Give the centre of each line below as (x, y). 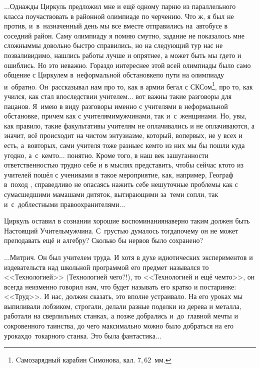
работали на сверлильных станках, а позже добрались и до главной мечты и (121, 316)
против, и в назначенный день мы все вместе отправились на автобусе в (116, 26)
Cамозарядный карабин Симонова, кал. (75, 360)
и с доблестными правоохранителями (62, 204)
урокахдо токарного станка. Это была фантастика (80, 335)
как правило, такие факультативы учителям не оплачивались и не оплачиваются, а (129, 125)
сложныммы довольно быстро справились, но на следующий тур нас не (113, 45)
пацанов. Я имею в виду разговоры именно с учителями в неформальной (116, 106)
